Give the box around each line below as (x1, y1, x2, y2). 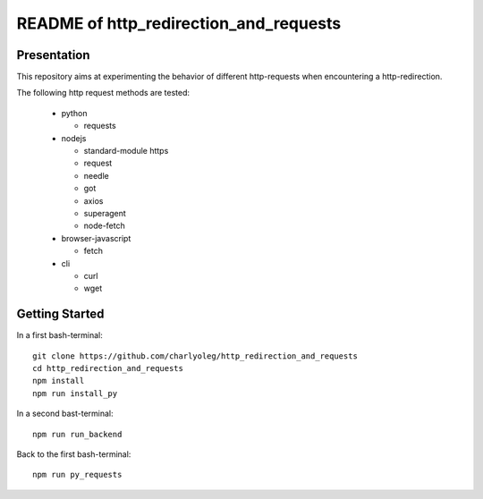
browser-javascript (61, 233, 131, 243)
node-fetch (83, 220, 125, 232)
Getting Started (16, 307, 105, 322)
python (61, 107, 88, 118)
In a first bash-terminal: (16, 330, 103, 341)
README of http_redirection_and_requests (16, 13, 342, 33)
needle (83, 170, 109, 181)
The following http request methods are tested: (16, 88, 190, 98)
